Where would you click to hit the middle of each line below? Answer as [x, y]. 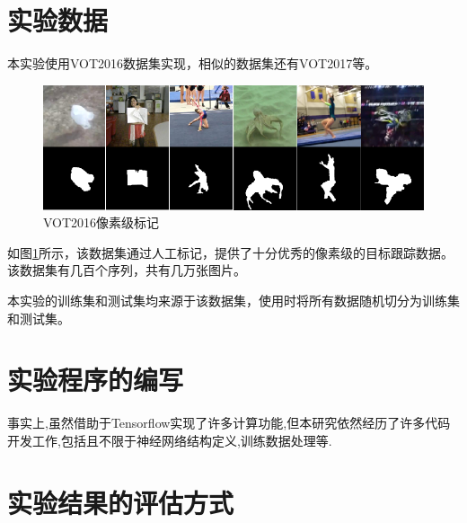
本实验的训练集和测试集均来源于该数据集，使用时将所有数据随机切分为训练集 [233, 301]
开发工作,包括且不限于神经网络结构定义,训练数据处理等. [170, 440]
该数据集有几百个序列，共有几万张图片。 [127, 270]
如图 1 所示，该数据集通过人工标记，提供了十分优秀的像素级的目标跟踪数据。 [230, 252]
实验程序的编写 [96, 380]
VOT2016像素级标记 [101, 222]
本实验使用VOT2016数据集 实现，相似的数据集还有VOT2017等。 [193, 63]
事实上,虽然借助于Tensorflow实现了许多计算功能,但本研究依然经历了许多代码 [229, 423]
